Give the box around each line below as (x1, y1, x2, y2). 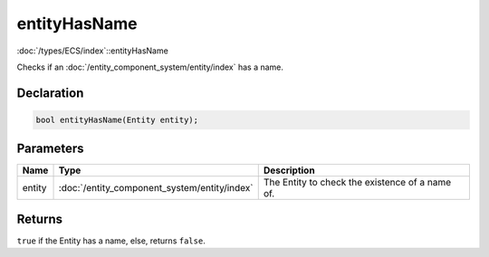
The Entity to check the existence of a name (263, 176, 452, 189)
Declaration (16, 85, 84, 100)
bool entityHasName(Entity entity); (35, 114, 199, 125)
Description (263, 164, 316, 176)
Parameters (16, 141, 84, 157)
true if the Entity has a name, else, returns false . (16, 235, 206, 246)
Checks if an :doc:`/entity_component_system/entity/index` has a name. (16, 62, 284, 72)
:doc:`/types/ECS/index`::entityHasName (16, 45, 169, 56)
